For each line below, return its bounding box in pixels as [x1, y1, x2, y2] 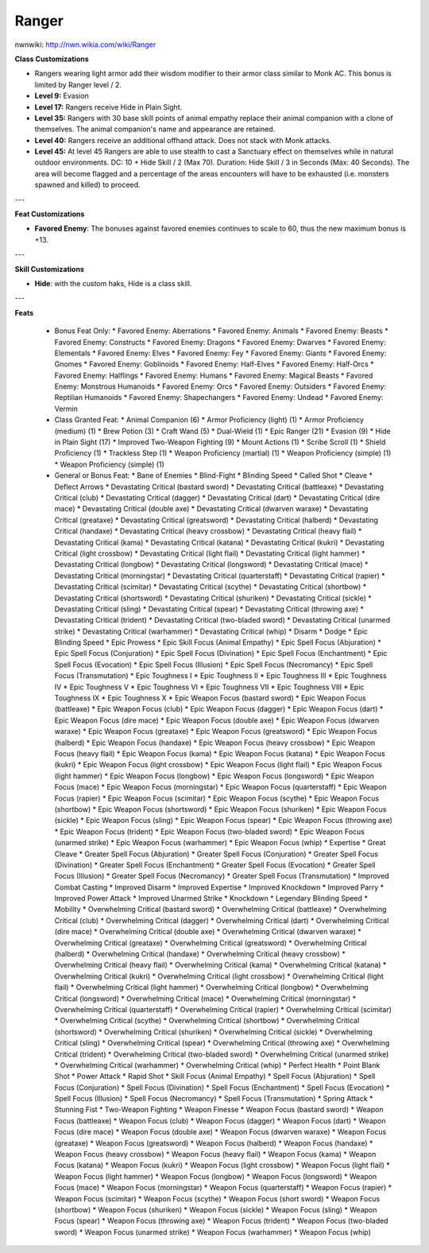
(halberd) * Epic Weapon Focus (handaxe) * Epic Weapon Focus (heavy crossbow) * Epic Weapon [54, 738, 376, 747]
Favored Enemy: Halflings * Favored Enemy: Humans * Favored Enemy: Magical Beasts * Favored [54, 370, 373, 380]
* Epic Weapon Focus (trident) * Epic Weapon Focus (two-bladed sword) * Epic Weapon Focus [54, 827, 365, 836]
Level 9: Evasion [34, 91, 89, 101]
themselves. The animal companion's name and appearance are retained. [34, 124, 276, 134]
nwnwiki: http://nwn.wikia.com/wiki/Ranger [14, 40, 157, 49]
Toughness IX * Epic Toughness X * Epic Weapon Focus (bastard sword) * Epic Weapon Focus [54, 693, 366, 703]
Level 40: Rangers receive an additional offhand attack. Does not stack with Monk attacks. [34, 135, 332, 145]
